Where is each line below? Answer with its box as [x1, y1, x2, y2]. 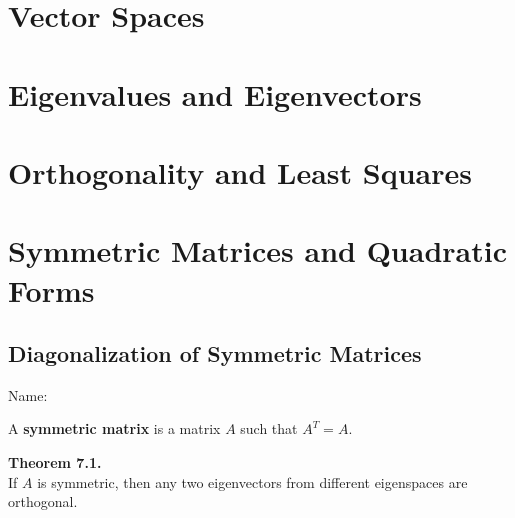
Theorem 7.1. [8, 452, 102, 473]
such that [240, 418, 298, 439]
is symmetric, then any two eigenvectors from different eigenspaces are [37, 471, 468, 492]
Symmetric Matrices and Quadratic [8, 230, 507, 271]
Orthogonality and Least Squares [8, 151, 472, 192]
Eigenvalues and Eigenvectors [8, 73, 422, 114]
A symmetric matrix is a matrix [8, 418, 221, 439]
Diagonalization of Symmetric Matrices [8, 338, 422, 369]
